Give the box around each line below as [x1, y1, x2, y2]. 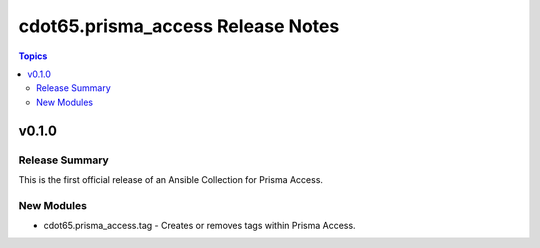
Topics [18, 50, 48, 62]
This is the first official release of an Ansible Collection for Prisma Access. [18, 173, 324, 185]
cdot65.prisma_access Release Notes [18, 15, 340, 37]
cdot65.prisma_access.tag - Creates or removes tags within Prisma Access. [43, 220, 356, 232]
